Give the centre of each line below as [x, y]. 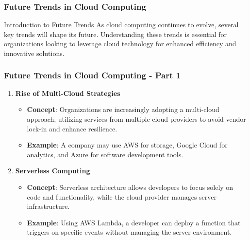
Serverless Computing [53, 171]
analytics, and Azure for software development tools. [105, 154]
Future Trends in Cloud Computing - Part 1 [92, 75]
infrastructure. [48, 206]
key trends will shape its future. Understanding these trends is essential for [116, 34]
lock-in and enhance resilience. [72, 128]
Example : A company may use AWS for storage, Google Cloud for [127, 145]
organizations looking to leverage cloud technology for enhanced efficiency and [120, 44]
